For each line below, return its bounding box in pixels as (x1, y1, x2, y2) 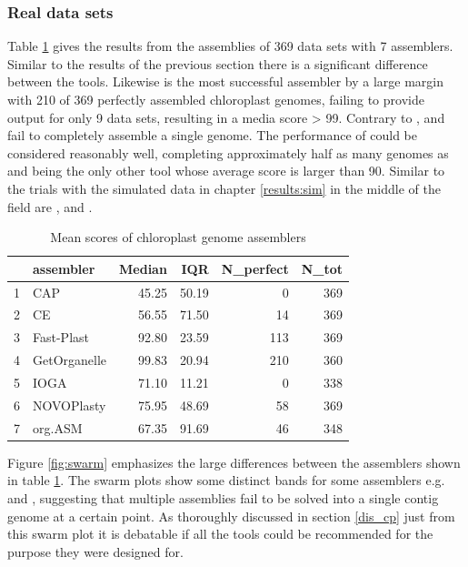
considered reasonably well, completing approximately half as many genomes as (7, 143, 449, 162)
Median (119, 258, 167, 278)
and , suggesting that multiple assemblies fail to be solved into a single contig (7, 488, 439, 507)
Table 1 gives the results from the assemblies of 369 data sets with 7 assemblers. (7, 36, 453, 56)
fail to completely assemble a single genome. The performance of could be (7, 126, 417, 145)
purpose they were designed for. (7, 542, 184, 561)
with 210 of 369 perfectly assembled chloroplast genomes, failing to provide (7, 90, 424, 108)
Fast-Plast (33, 328, 89, 347)
